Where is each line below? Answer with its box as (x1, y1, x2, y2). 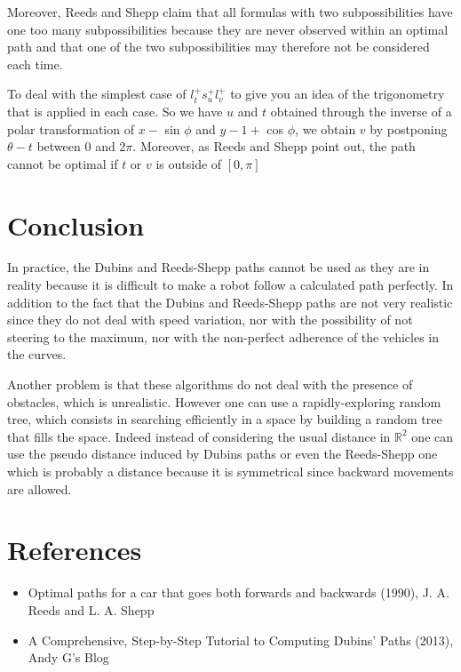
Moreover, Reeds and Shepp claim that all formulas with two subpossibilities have (7, 3, 453, 20)
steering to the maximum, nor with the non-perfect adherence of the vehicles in (7, 327, 440, 346)
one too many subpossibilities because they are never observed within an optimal (7, 20, 449, 38)
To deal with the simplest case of (7, 84, 187, 103)
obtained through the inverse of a (270, 101, 452, 120)
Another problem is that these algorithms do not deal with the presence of (7, 375, 413, 394)
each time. (7, 54, 63, 73)
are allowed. (7, 479, 72, 498)
